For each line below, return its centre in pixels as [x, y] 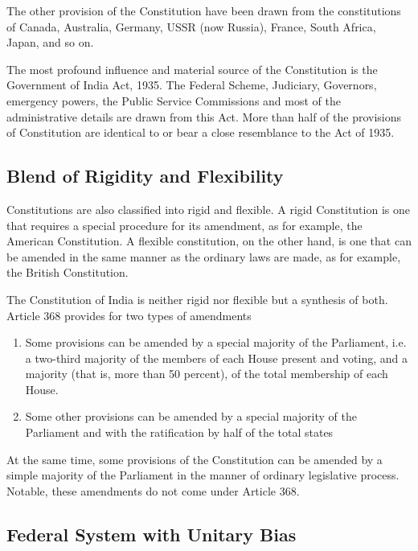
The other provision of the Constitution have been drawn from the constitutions [204, 10]
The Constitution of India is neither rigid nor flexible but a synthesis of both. [197, 299]
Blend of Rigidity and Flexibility [145, 176]
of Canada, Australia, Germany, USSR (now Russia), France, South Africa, [191, 26]
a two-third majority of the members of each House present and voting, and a [216, 358]
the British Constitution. [68, 272]
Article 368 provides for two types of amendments [129, 315]
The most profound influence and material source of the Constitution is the [192, 69]
